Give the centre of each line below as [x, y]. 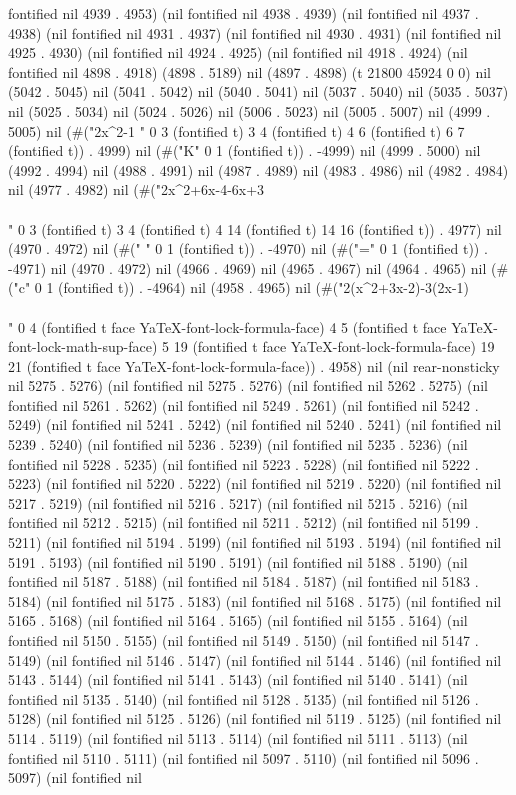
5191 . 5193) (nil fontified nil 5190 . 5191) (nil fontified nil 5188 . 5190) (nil [238, 561]
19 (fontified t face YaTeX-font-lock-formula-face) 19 [334, 346]
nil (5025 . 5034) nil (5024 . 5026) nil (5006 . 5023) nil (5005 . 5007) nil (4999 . [249, 110]
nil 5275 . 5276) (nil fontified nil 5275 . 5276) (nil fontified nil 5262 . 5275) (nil [248, 385]
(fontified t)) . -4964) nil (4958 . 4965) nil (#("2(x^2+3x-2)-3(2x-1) [263, 287]
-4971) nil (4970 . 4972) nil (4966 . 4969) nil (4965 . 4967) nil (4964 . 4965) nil [247, 267]
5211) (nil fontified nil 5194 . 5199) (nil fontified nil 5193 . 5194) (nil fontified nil [255, 542]
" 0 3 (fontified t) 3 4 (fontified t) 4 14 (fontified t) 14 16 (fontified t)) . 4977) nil [255, 228]
